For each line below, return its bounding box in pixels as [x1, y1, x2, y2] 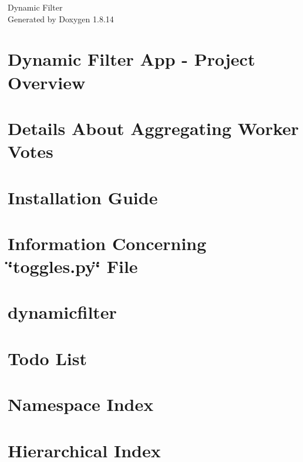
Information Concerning [8, 231, 207, 255]
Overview [8, 70, 86, 94]
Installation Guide [8, 185, 158, 209]
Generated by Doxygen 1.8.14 [8, 12, 114, 25]
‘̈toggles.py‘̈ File [8, 254, 138, 278]
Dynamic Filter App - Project [8, 47, 255, 71]
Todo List [8, 346, 87, 370]
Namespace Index [8, 392, 154, 416]
